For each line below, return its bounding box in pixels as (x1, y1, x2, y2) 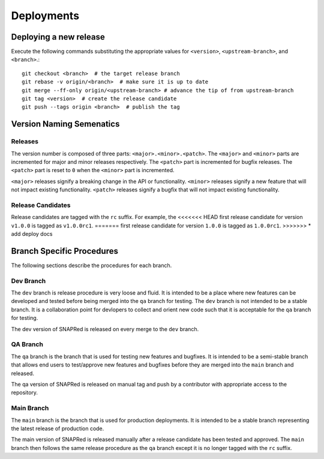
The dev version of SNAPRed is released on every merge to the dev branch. (11, 325, 199, 332)
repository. (11, 389, 38, 396)
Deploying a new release (11, 32, 105, 42)
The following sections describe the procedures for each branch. (11, 262, 172, 269)
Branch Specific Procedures (11, 246, 118, 256)
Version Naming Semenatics (11, 119, 120, 129)
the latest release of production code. (11, 425, 104, 432)
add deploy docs (11, 230, 53, 238)
